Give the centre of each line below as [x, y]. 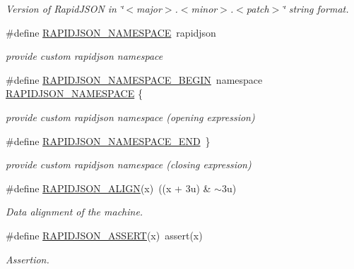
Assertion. [28, 259]
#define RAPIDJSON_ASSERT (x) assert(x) [104, 235]
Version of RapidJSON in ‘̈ [65, 8]
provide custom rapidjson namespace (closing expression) [129, 164]
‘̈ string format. [315, 8]
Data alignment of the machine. [75, 212]
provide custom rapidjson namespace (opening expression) [130, 117]
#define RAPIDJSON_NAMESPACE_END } [108, 140]
